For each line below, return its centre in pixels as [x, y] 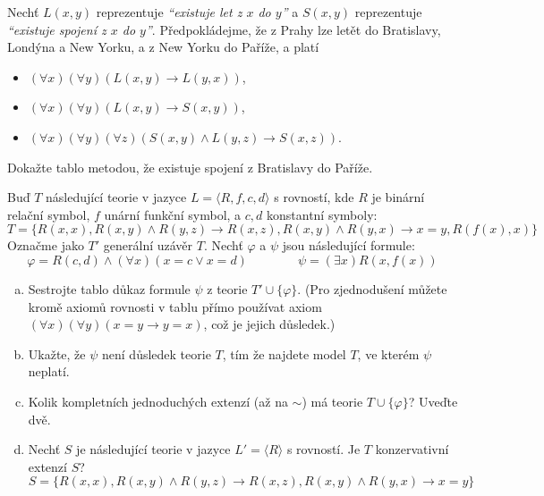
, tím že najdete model [284, 353]
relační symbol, [49, 214]
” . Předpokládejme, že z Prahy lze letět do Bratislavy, [293, 29]
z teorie [227, 288]
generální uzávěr [148, 245]
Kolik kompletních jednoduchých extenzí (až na [158, 401]
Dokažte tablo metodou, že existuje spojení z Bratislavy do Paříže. [190, 167]
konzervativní [412, 449]
